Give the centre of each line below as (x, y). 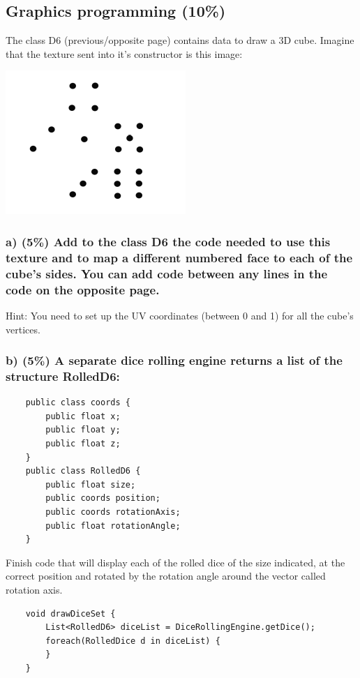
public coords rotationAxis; (113, 512)
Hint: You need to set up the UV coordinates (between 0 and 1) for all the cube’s (180, 315)
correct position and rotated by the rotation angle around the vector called (166, 576)
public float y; (83, 430)
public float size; (91, 484)
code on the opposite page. (83, 289)
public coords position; (103, 498)
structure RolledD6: (63, 376)
